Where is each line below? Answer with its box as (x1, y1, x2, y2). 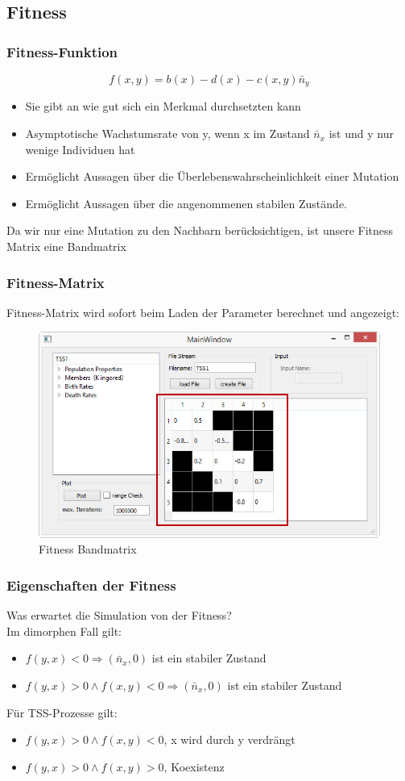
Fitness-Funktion (6, 41, 118, 61)
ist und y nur (329, 125, 394, 142)
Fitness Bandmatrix (39, 541, 137, 558)
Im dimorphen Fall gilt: (6, 622, 122, 639)
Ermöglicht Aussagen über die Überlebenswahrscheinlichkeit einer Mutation (25, 168, 399, 185)
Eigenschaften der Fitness (6, 574, 176, 595)
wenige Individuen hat (25, 140, 135, 157)
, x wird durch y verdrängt (163, 731, 295, 748)
